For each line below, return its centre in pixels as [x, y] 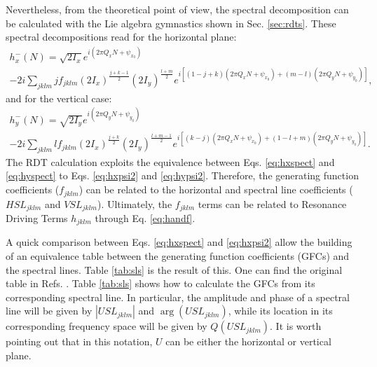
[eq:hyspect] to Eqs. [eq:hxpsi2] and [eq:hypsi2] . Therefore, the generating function [182, 175]
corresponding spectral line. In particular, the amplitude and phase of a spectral [178, 297]
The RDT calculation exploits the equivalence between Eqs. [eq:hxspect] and [170, 161]
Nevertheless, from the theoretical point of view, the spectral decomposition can [177, 9]
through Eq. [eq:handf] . [145, 217]
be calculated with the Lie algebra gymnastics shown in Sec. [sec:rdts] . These [171, 23]
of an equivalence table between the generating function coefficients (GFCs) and [178, 256]
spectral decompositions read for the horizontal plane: [121, 37]
